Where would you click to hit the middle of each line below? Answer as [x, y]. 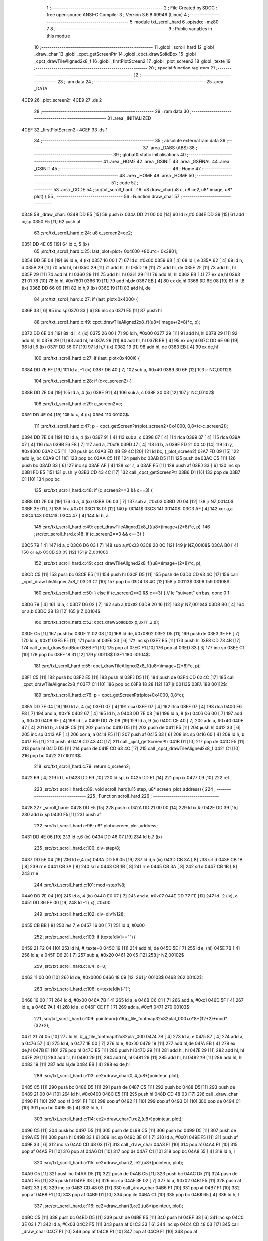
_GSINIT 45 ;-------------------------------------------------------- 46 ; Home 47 [117, 168]
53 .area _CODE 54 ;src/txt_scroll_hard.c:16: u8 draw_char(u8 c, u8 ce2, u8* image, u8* [143, 189]
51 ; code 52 [124, 182]
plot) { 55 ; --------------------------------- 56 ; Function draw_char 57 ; [108, 197]
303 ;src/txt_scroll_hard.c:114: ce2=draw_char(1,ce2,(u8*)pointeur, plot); [108, 1119]
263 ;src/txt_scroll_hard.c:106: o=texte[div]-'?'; [82, 989]
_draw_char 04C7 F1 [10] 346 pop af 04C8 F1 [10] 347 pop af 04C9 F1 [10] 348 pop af [109, 1231]
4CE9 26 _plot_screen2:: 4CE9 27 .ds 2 [62, 100]
